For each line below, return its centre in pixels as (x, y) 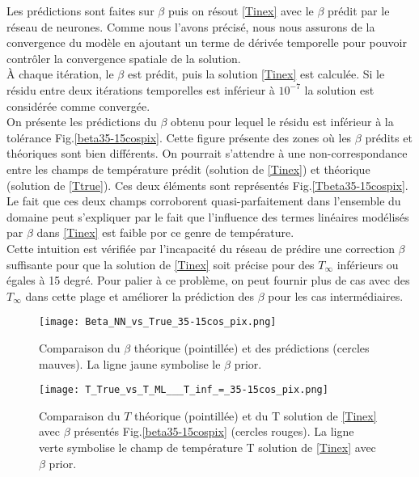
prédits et (389, 137)
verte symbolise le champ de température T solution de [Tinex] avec (207, 447)
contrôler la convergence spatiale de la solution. (124, 58)
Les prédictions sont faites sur (80, 11)
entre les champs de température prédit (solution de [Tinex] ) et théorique (188, 169)
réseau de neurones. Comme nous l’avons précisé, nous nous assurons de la (191, 26)
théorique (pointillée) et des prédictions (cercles (252, 347)
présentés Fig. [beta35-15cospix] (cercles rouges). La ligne (214, 431)
